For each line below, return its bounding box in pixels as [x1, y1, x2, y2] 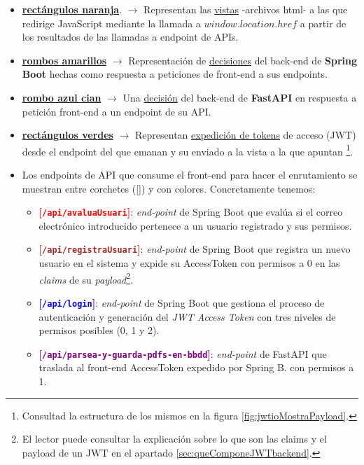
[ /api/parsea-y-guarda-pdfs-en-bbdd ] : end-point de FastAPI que [38, 346, 327, 361]
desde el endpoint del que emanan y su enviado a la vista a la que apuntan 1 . [22, 141, 353, 158]
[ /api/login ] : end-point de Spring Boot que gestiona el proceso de [38, 295, 325, 310]
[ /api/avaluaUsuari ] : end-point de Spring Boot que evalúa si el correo [38, 204, 343, 219]
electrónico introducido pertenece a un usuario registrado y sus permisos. [38, 218, 352, 233]
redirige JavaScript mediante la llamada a [22, 15, 201, 30]
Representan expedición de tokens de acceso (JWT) [135, 127, 356, 142]
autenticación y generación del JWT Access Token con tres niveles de [38, 309, 336, 324]
